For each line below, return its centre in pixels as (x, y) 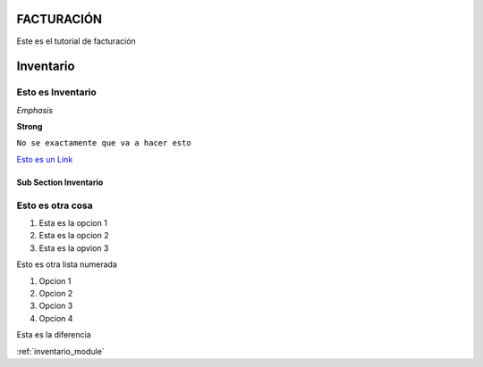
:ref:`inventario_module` (60, 351)
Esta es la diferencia (54, 335)
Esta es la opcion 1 (73, 222)
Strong (30, 127)
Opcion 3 (56, 306)
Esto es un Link (45, 159)
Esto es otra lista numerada (67, 264)
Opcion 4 (56, 318)
